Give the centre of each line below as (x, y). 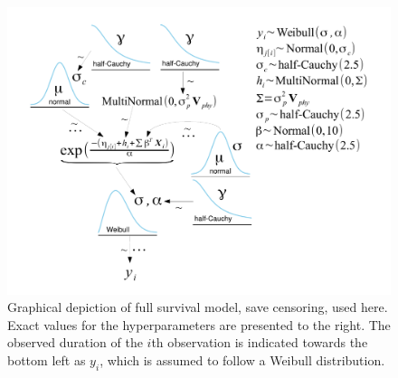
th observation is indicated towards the (260, 342)
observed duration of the (75, 342)
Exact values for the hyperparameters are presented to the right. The (199, 324)
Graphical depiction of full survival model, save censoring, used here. (198, 307)
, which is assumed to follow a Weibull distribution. (242, 359)
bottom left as (47, 359)
